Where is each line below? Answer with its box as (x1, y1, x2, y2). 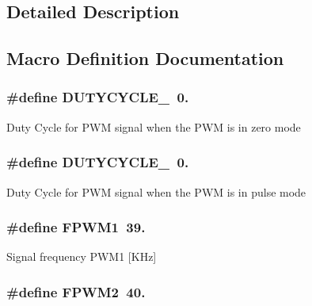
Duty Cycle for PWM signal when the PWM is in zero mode (6, 118, 301, 135)
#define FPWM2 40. (6, 281, 146, 301)
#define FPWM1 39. (6, 217, 146, 237)
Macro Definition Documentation (6, 46, 284, 71)
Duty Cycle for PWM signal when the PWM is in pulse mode (6, 183, 306, 200)
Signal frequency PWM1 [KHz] (6, 248, 157, 265)
